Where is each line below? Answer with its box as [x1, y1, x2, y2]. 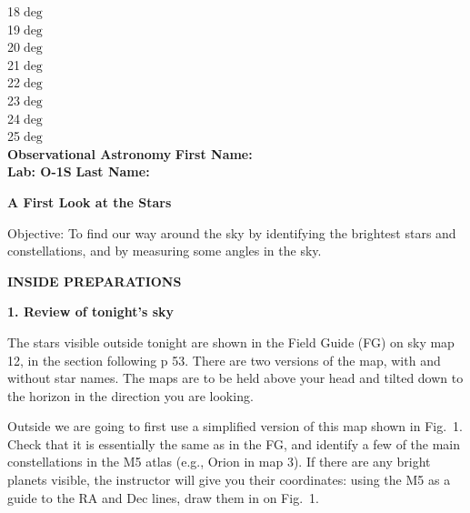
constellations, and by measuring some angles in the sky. [7, 241, 322, 260]
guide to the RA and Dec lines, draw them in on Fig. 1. [7, 488, 319, 507]
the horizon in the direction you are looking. [7, 386, 254, 405]
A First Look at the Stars [7, 192, 172, 211]
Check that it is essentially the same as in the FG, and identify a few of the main [7, 434, 461, 453]
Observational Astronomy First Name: [7, 144, 253, 163]
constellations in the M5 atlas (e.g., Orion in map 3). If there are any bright [7, 452, 431, 471]
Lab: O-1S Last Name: [7, 162, 150, 181]
